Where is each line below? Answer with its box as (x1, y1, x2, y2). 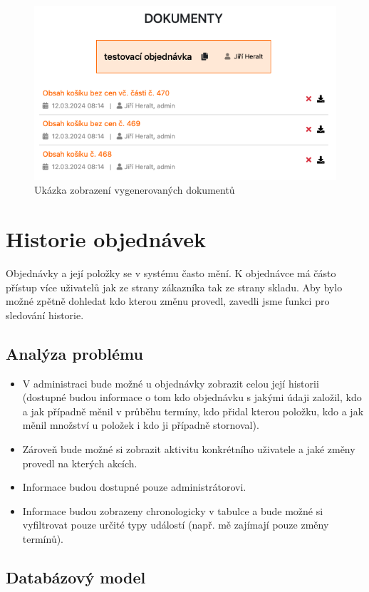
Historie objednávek (6, 224, 207, 254)
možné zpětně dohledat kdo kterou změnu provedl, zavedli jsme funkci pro (6, 294, 330, 308)
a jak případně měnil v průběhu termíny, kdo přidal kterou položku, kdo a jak (22, 403, 364, 418)
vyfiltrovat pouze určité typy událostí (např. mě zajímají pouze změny (22, 517, 329, 532)
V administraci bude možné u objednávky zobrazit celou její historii (22, 375, 319, 390)
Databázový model (6, 566, 146, 588)
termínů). (22, 531, 64, 546)
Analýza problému (6, 342, 143, 364)
